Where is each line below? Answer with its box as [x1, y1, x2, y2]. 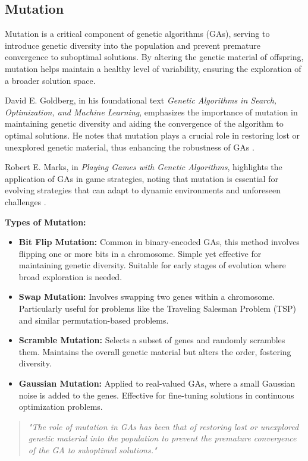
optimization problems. [18, 400, 103, 413]
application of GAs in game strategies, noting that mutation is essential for [5, 172, 278, 184]
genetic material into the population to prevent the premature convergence [28, 432, 297, 444]
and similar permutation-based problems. [18, 313, 169, 326]
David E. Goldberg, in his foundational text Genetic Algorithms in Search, [5, 94, 277, 106]
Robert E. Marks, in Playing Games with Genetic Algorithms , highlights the [5, 161, 282, 173]
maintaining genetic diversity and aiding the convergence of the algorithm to [5, 117, 284, 130]
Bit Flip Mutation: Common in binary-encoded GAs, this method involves [18, 236, 300, 248]
